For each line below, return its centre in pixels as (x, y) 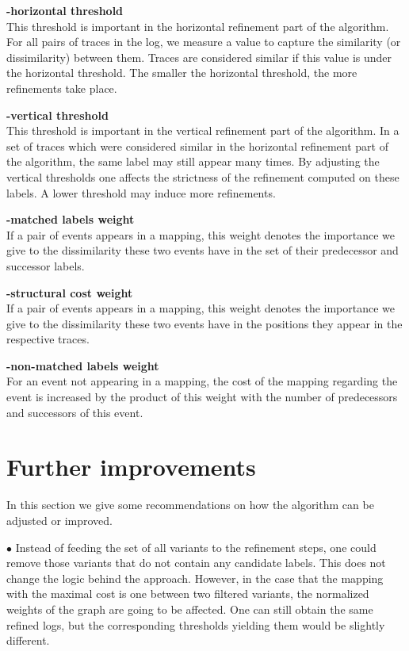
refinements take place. (62, 88)
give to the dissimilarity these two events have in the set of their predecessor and (203, 250)
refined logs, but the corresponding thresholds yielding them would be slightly (196, 624)
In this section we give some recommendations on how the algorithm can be (190, 505)
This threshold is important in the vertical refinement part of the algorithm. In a (203, 130)
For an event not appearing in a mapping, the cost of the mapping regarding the (202, 381)
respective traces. (48, 339)
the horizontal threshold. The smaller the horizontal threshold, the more (182, 73)
